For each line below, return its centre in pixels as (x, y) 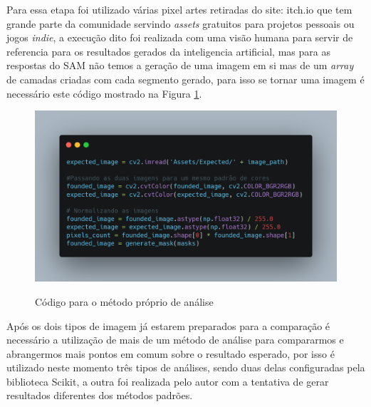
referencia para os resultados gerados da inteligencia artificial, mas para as (168, 51)
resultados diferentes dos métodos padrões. (100, 395)
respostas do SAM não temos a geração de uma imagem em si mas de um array (180, 65)
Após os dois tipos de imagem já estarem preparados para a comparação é (168, 325)
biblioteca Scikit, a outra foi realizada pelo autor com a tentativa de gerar (168, 381)
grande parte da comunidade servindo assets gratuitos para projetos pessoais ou (181, 23)
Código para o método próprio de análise (124, 301)
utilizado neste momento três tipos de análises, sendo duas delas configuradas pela (186, 367)
